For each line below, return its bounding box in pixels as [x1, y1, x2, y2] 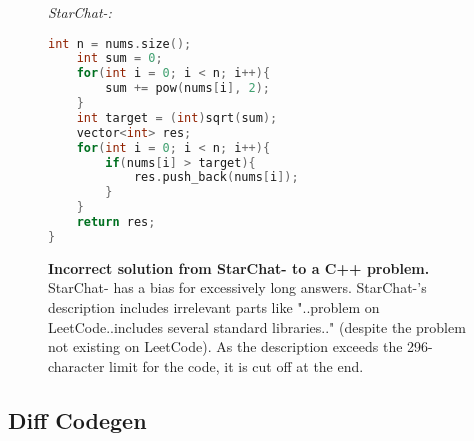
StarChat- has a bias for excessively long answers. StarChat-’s [48, 277, 427, 298]
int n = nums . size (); [48, 36, 192, 51]
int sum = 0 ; [76, 51, 163, 66]
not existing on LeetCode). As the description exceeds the [48, 336, 403, 357]
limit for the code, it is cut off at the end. [109, 355, 364, 376]
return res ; [76, 215, 156, 230]
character [48, 355, 105, 376]
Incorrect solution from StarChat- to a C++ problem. [48, 257, 430, 278]
